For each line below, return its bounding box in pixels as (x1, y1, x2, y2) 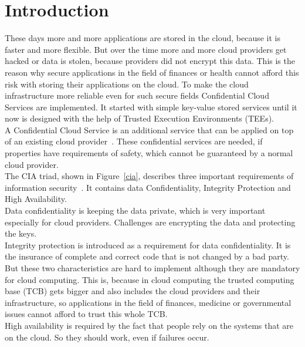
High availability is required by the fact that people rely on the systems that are (5, 319, 294, 331)
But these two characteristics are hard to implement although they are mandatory (5, 262, 300, 274)
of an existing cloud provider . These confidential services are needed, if (5, 135, 263, 147)
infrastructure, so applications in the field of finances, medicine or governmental (5, 296, 292, 308)
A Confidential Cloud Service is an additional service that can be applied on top (5, 123, 294, 136)
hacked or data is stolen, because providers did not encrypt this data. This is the (5, 55, 295, 67)
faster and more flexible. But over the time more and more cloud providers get (5, 43, 287, 55)
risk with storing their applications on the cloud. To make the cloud (5, 78, 249, 90)
